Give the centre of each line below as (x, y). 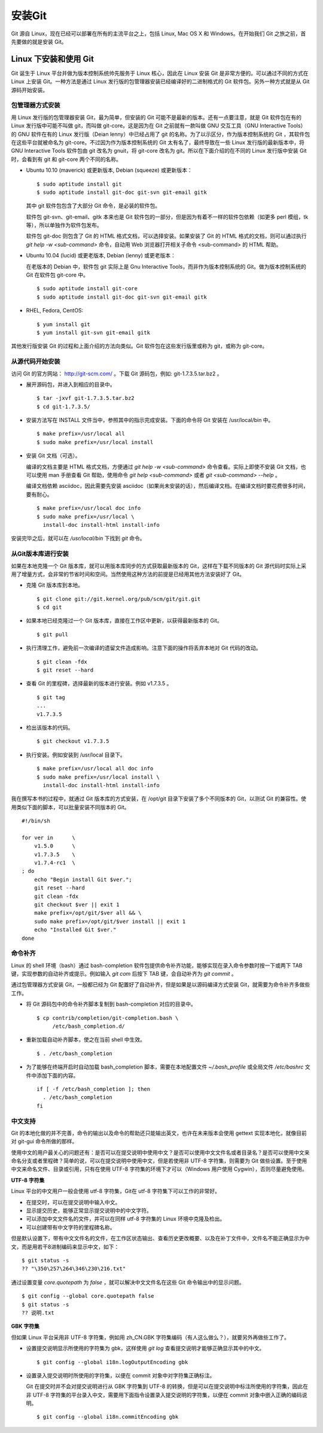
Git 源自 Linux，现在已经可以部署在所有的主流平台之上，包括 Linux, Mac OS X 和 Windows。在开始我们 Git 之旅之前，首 (159, 34)
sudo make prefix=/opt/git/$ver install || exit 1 (110, 921)
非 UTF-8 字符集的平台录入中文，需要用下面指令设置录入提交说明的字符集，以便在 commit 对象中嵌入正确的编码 (164, 1395)
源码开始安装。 (29, 90)
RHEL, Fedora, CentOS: (55, 311)
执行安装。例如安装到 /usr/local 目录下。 (76, 755)
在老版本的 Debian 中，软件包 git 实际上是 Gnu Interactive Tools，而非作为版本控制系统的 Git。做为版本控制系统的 (166, 266)
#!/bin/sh (36, 821)
